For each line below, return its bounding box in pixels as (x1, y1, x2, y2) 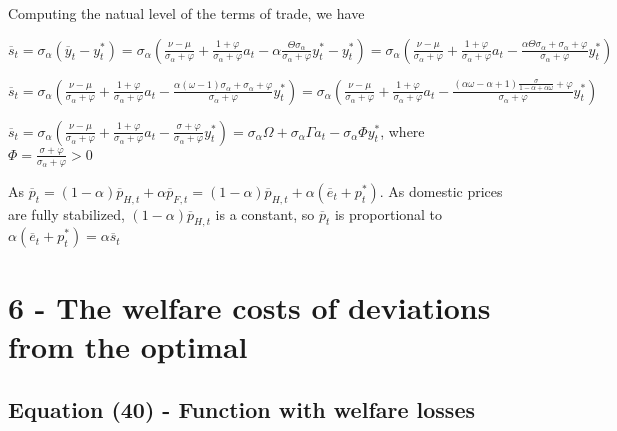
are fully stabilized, (8, 203, 125, 224)
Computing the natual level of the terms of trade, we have (8, 3, 365, 23)
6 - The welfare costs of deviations (8, 286, 491, 327)
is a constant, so (215, 203, 315, 224)
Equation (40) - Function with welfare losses (8, 394, 475, 425)
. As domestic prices (379, 180, 503, 201)
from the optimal (8, 325, 248, 366)
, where (380, 120, 425, 141)
